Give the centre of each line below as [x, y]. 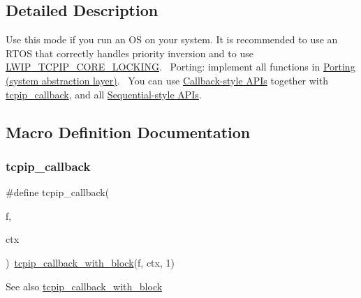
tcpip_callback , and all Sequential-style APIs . [104, 94]
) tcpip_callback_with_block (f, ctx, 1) [90, 262]
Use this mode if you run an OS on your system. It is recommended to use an [172, 39]
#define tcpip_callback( [58, 192]
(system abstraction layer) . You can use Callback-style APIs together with [167, 80]
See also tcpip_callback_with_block [84, 286]
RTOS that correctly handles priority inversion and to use [130, 53]
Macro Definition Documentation [128, 132]
